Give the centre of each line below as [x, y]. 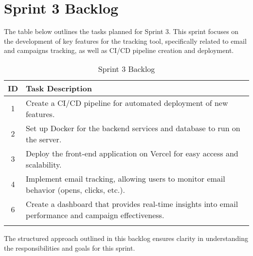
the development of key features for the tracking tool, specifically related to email [125, 41]
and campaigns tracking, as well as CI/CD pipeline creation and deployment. [119, 50]
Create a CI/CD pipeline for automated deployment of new [127, 102]
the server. [44, 139]
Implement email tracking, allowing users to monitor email [126, 178]
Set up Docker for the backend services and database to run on [133, 128]
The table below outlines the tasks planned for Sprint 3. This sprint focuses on [121, 31]
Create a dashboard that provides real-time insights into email [132, 204]
